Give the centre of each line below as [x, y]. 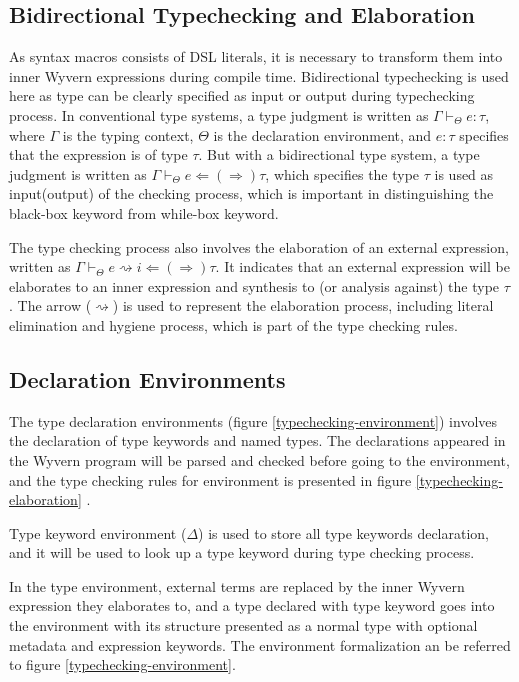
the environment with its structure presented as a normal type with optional [243, 625]
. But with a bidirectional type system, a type [339, 154]
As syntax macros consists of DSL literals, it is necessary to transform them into [256, 56]
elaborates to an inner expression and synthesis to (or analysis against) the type [254, 285]
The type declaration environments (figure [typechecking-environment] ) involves [253, 420]
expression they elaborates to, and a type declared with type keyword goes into [252, 605]
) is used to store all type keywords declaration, [343, 532]
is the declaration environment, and [322, 134]
